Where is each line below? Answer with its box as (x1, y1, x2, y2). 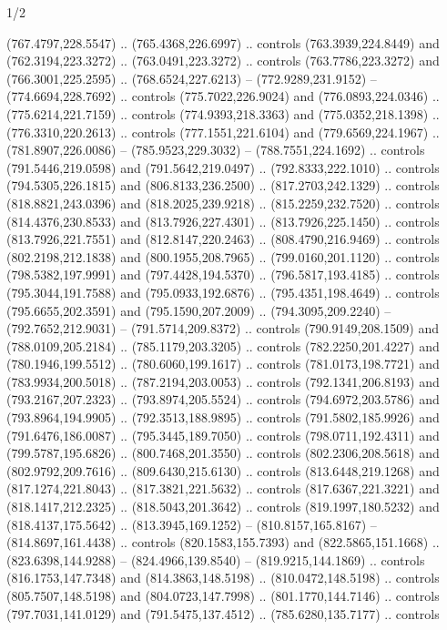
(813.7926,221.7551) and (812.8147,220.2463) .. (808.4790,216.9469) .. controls (6, 229, 440, 249)
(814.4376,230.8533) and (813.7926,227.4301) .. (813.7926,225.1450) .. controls (6, 211, 440, 230)
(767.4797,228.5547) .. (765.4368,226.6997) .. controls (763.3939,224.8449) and (6, 33, 440, 52)
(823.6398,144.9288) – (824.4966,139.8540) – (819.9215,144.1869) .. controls (6, 550, 425, 569)
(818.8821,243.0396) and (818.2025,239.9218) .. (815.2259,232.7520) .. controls (6, 193, 440, 212)
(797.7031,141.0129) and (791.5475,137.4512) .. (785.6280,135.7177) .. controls (6, 604, 440, 623)
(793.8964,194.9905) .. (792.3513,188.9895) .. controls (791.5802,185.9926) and (6, 408, 440, 427)
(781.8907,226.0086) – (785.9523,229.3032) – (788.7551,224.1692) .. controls (6, 140, 425, 159)
